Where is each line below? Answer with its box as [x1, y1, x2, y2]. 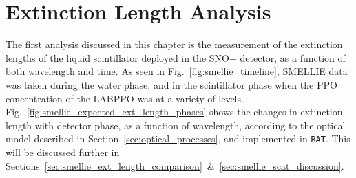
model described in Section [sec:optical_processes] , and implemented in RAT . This [6, 131, 350, 146]
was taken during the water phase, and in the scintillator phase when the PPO [6, 77, 337, 91]
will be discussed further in [6, 144, 120, 159]
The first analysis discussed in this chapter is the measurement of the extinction [6, 37, 343, 52]
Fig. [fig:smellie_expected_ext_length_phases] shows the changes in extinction [6, 104, 343, 119]
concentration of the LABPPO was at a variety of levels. [6, 91, 244, 105]
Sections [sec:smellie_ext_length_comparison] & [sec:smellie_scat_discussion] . [6, 158, 344, 173]
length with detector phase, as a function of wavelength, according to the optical [6, 118, 346, 132]
